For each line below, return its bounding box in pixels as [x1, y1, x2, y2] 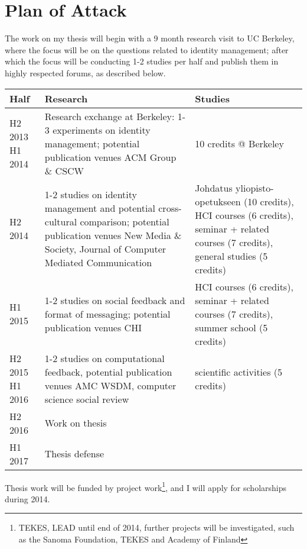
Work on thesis [44, 416, 107, 429]
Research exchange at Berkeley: [44, 109, 175, 123]
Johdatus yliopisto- [195, 180, 274, 195]
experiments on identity [53, 122, 151, 137]
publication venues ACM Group [44, 150, 177, 164]
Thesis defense [44, 447, 104, 460]
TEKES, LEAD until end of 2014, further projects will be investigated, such [18, 521, 295, 534]
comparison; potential [80, 215, 169, 228]
